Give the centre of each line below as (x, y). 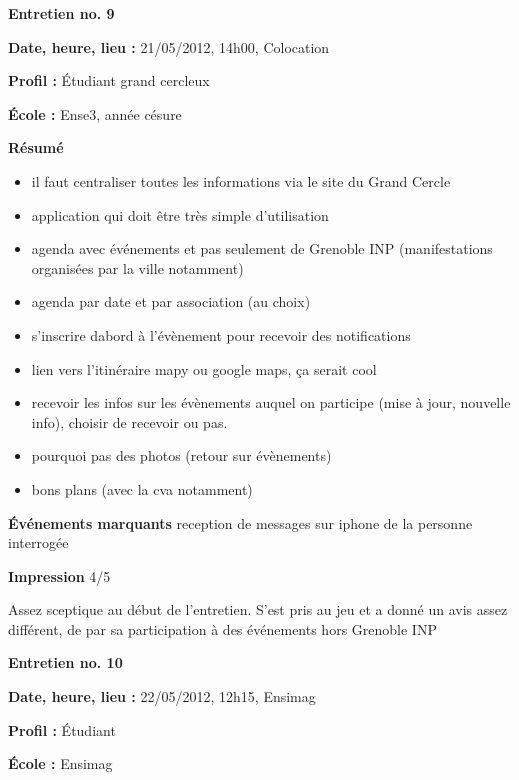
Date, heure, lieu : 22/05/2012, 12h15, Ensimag (162, 696)
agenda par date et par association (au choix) (171, 301)
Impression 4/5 (59, 575)
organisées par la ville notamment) (137, 267)
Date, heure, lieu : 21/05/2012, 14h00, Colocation (169, 46)
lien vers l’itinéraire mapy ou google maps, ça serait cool (204, 368)
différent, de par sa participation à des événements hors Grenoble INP (222, 628)
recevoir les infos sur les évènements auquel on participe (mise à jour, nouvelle (271, 402)
